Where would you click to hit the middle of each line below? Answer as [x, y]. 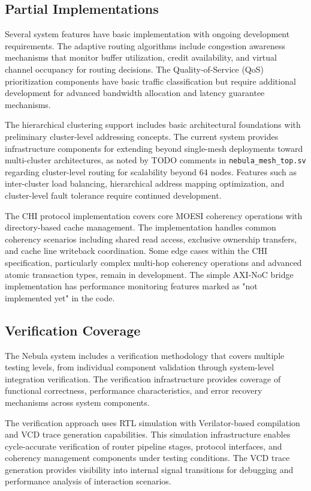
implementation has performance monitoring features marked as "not [131, 286]
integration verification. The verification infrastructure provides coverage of [143, 378]
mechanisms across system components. [77, 402]
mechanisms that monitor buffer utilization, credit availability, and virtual [141, 57]
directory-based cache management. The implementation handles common [141, 227]
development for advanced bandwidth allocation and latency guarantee [135, 93]
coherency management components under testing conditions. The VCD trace [147, 458]
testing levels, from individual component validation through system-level [140, 367]
